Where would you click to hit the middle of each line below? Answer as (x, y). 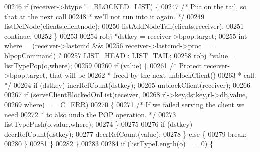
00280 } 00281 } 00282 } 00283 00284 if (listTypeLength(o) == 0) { (109, 143)
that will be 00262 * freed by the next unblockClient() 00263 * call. (153, 75)
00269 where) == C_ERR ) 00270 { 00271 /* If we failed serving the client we (124, 104)
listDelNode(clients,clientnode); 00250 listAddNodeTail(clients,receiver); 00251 (124, 26)
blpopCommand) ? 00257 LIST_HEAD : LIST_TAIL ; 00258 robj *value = (120, 55)
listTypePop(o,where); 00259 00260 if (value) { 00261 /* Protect (103, 65)
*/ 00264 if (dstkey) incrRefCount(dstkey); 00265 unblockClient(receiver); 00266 (127, 84)
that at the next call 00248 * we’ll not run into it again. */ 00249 (104, 16)
